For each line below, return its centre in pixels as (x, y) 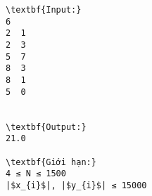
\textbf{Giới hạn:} (51, 162)
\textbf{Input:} (44, 10)
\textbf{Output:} (46, 127)
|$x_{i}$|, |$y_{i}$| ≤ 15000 (76, 185)
